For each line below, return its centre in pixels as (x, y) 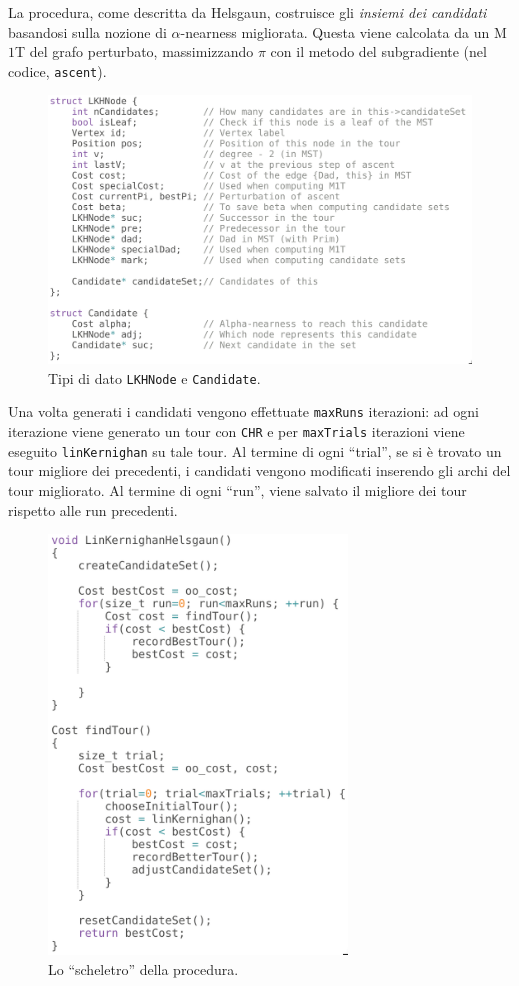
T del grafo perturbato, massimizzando (134, 51)
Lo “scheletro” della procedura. (143, 968)
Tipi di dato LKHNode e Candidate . (154, 377)
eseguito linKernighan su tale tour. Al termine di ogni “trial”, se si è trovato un (255, 450)
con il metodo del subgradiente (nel (378, 51)
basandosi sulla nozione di (87, 31)
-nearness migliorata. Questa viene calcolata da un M (343, 31)
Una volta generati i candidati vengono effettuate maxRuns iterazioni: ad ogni (243, 411)
